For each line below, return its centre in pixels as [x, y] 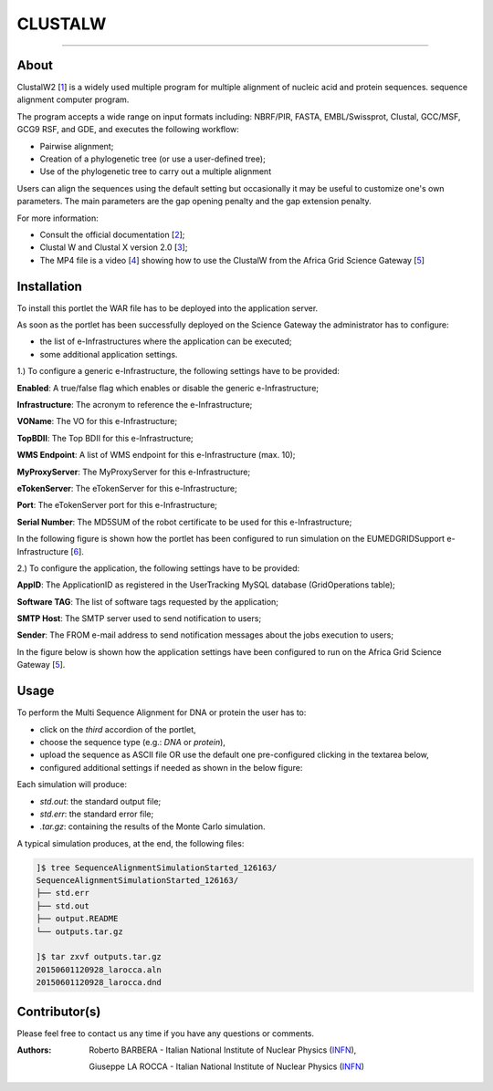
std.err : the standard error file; [97, 814]
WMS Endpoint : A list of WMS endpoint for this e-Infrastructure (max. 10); [156, 455]
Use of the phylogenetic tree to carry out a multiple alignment [156, 171]
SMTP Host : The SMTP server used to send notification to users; [139, 618]
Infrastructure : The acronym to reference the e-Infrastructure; [135, 405]
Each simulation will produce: [72, 784]
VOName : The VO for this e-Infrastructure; [97, 421]
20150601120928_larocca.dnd [99, 982]
